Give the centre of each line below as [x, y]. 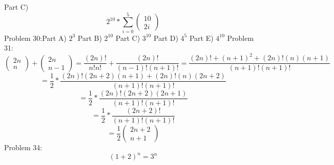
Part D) [166, 38]
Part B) [90, 38]
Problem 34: [23, 147]
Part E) [201, 38]
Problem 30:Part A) [35, 38]
